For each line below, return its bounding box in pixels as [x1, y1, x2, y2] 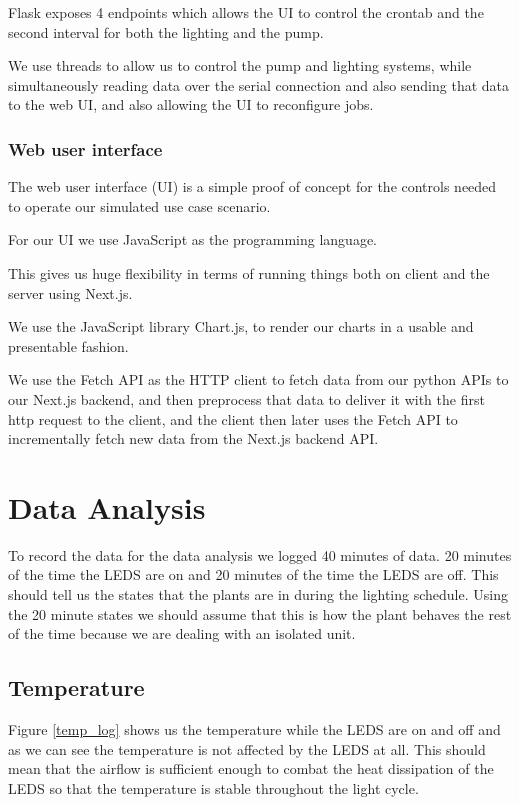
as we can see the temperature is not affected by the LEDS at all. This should [8, 738, 486, 759]
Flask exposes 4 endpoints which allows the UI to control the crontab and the [8, 2, 484, 22]
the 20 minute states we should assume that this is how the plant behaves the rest [8, 603, 512, 624]
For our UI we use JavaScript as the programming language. [8, 229, 378, 250]
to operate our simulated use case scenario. [8, 195, 271, 216]
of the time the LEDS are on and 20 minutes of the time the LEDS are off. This [8, 564, 499, 585]
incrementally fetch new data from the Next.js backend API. [8, 428, 379, 449]
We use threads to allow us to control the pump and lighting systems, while [8, 55, 472, 76]
